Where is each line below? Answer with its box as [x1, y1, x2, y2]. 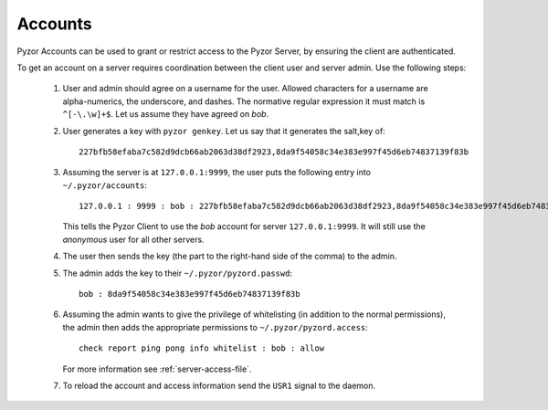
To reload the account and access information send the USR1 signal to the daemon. [62, 380, 376, 391]
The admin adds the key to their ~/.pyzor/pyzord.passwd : [62, 268, 292, 279]
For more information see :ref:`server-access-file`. [62, 363, 252, 374]
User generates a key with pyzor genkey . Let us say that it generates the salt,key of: [62, 125, 385, 136]
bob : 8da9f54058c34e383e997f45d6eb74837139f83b [79, 289, 300, 300]
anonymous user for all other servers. [62, 234, 205, 245]
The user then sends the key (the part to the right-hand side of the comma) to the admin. [62, 251, 397, 262]
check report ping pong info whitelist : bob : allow [79, 343, 324, 353]
